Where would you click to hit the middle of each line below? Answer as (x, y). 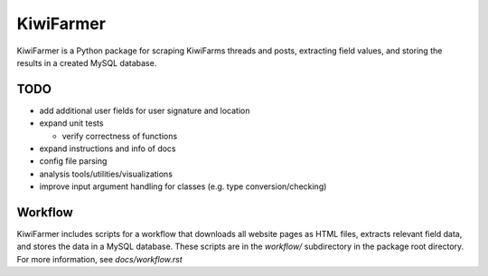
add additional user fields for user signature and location (145, 110)
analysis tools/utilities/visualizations (106, 174)
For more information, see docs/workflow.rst (99, 259)
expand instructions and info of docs (108, 148)
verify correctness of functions (120, 136)
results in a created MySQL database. (87, 62)
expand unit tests (71, 123)
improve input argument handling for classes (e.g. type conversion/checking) (183, 186)
